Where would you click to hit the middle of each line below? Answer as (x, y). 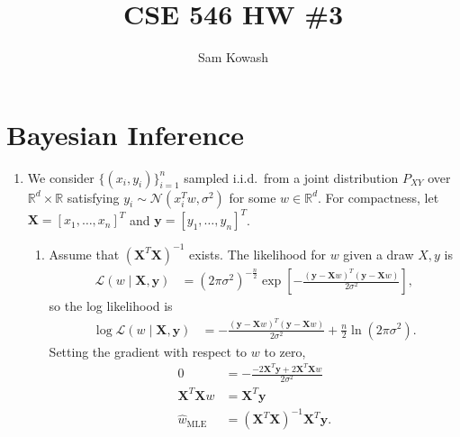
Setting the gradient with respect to (148, 351)
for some (253, 197)
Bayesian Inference (126, 134)
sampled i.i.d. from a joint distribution (291, 177)
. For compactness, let (379, 197)
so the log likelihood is (111, 306)
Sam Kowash (233, 57)
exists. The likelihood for (257, 254)
